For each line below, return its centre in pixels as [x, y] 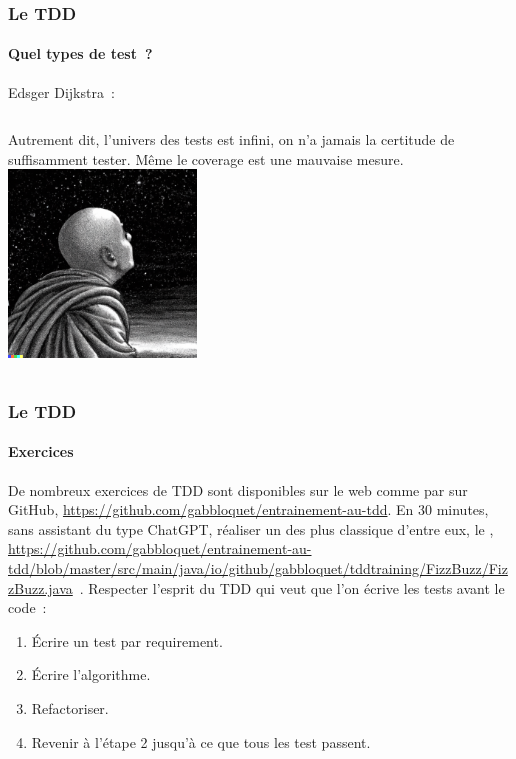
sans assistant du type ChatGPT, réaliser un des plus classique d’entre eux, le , [251, 528]
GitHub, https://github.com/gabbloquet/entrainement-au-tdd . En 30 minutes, [248, 509]
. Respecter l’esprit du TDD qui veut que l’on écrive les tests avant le [292, 587]
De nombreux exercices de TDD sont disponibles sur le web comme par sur [238, 489]
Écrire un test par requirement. [127, 640]
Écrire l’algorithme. [91, 674]
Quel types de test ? [80, 53]
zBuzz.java [40, 587]
